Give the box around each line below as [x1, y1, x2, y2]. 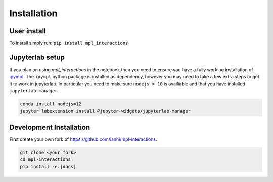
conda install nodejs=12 [20, 101, 82, 107]
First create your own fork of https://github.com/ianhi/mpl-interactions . [9, 136, 157, 142]
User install [9, 27, 47, 35]
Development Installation [9, 123, 90, 131]
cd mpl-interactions [20, 157, 71, 162]
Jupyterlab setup [9, 53, 65, 62]
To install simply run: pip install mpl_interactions [9, 40, 128, 46]
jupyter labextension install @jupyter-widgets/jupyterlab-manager [20, 108, 191, 114]
